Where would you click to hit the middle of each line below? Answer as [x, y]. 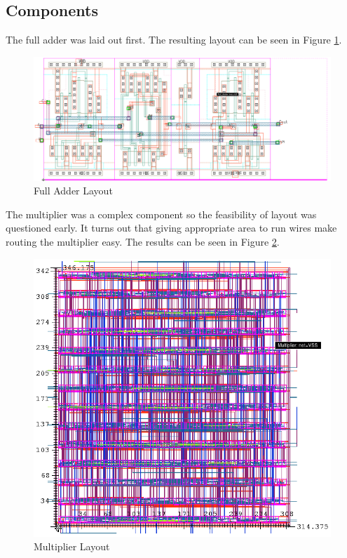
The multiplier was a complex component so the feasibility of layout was [161, 214]
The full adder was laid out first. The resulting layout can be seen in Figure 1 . [174, 40]
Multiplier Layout [72, 546]
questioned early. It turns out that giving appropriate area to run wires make [171, 228]
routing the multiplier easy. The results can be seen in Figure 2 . [143, 241]
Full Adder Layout [73, 191]
